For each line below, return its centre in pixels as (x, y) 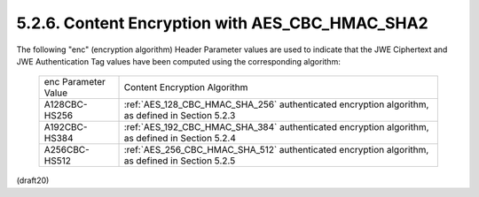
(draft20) (33, 180)
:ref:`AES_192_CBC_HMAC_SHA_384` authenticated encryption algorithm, (276, 127)
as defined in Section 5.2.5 (180, 161)
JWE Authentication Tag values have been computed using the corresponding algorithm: (178, 61)
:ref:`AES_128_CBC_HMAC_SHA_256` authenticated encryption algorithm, (276, 104)
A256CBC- (67, 150)
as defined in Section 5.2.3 (180, 116)
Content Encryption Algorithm (186, 87)
